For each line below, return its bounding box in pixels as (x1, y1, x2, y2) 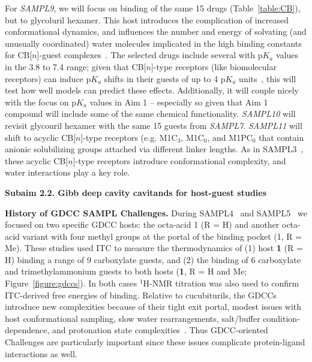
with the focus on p (5, 95, 77, 108)
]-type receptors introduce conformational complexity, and (73, 154, 286, 167)
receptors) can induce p (5, 72, 91, 85)
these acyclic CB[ (5, 154, 68, 167)
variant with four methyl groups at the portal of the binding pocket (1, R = (22, 230, 302, 242)
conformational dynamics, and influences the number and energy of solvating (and (5, 25, 307, 38)
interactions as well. (5, 347, 77, 360)
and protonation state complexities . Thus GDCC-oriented (52, 324, 268, 336)
